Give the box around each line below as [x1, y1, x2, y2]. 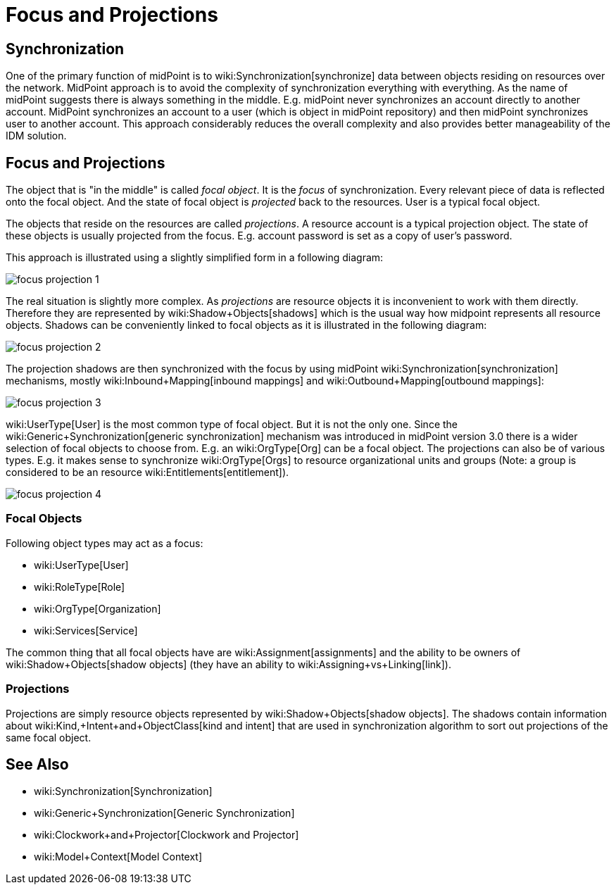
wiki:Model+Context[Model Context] [34, 851, 203, 863]
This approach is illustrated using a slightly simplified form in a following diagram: [6, 251, 384, 264]
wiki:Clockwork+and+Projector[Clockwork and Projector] [34, 829, 299, 841]
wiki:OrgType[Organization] [34, 602, 161, 615]
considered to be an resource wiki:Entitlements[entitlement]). [6, 466, 289, 479]
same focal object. [6, 731, 92, 744]
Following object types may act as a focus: [6, 537, 203, 549]
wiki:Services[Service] [34, 624, 138, 637]
